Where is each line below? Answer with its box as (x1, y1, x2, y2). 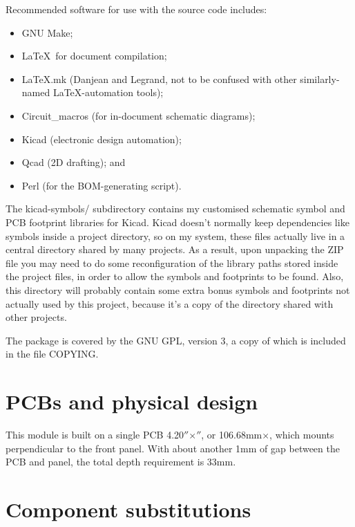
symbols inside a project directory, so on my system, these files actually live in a (6, 228, 345, 243)
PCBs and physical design (6, 387, 258, 416)
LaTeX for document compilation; (21, 48, 167, 63)
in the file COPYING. (6, 346, 99, 361)
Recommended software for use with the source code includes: (6, 2, 267, 16)
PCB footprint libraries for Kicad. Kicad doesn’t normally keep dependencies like (6, 214, 349, 229)
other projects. (6, 310, 67, 324)
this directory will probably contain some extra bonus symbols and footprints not (6, 282, 350, 297)
